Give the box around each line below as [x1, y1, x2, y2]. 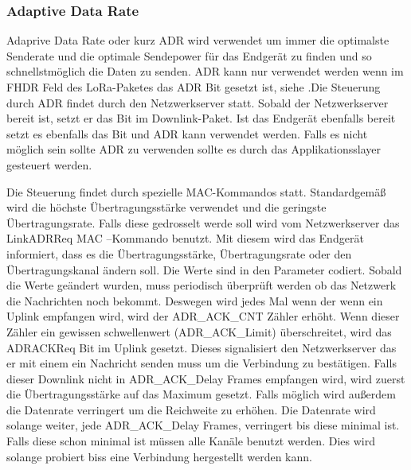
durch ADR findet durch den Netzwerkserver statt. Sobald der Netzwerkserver [6, 94, 389, 111]
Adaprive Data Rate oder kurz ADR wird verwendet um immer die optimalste [6, 32, 389, 49]
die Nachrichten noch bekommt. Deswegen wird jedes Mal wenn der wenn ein [6, 292, 383, 309]
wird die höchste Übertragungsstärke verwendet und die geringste [6, 199, 327, 216]
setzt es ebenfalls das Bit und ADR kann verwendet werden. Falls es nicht [6, 125, 368, 142]
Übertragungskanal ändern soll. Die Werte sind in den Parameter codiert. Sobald [6, 261, 402, 278]
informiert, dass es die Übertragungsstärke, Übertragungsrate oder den [6, 245, 352, 262]
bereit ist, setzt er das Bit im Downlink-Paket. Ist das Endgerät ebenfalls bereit [6, 110, 396, 126]
